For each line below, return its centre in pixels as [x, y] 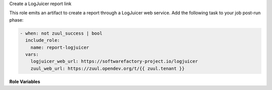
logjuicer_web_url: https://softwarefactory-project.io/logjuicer [114, 61]
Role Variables [25, 81]
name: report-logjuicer [60, 47]
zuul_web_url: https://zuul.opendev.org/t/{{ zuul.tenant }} [108, 68]
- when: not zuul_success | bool [61, 33]
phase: [16, 20]
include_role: [43, 40]
